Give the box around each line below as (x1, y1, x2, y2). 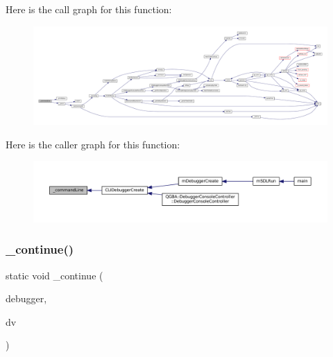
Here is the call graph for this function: (6, 2, 172, 16)
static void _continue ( (6, 268, 103, 282)
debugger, (6, 291, 47, 306)
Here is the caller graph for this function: (6, 137, 180, 151)
